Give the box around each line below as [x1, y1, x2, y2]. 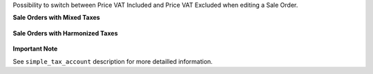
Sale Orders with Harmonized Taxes [12, 29, 118, 37]
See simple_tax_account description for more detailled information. [12, 57, 213, 65]
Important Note [12, 45, 58, 53]
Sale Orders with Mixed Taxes [12, 14, 100, 22]
